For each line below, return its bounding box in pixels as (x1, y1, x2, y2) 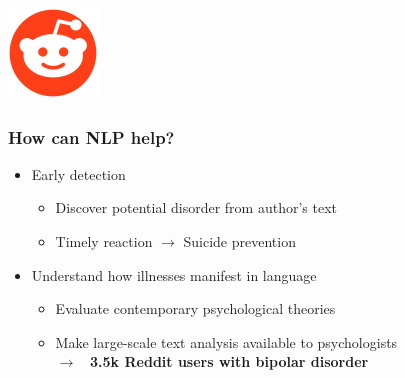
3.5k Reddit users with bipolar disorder (90, 351, 369, 372)
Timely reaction (55, 231, 153, 251)
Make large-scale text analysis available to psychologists (55, 331, 398, 352)
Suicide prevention (183, 231, 296, 251)
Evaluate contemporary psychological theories (55, 298, 336, 319)
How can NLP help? (8, 124, 175, 149)
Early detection (31, 163, 126, 184)
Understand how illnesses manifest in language (31, 264, 317, 285)
